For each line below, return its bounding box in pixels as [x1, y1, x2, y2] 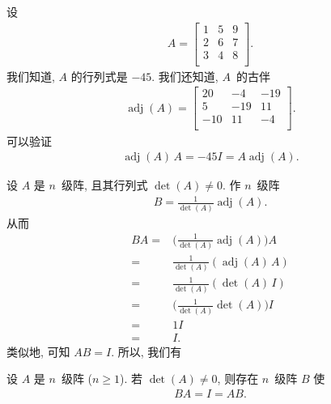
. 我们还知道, [151, 67, 219, 84]
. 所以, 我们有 [111, 342, 182, 359]
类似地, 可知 [6, 342, 70, 359]
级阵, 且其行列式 [61, 176, 148, 193]
